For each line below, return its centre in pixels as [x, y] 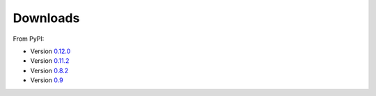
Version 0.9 [47, 80]
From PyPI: [29, 39]
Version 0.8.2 [49, 70]
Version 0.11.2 [50, 61]
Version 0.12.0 [50, 51]
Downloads [46, 18]
